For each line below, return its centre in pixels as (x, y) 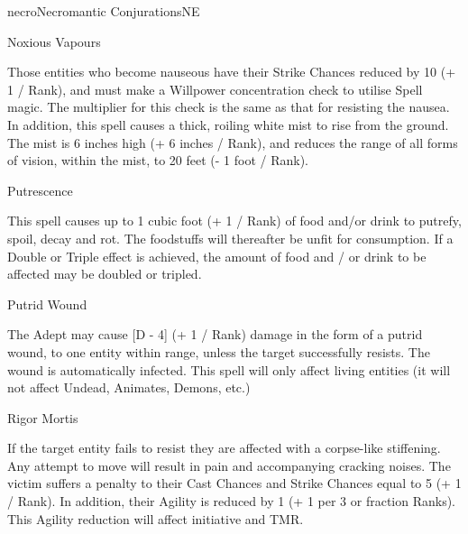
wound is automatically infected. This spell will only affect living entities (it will (229, 369)
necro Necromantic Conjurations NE (104, 11)
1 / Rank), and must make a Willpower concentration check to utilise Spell (215, 89)
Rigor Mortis (43, 417)
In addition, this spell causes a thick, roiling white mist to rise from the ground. (228, 124)
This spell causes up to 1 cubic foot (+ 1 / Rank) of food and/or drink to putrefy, (234, 221)
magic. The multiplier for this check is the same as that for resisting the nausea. (229, 107)
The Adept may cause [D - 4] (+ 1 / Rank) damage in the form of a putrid (215, 334)
